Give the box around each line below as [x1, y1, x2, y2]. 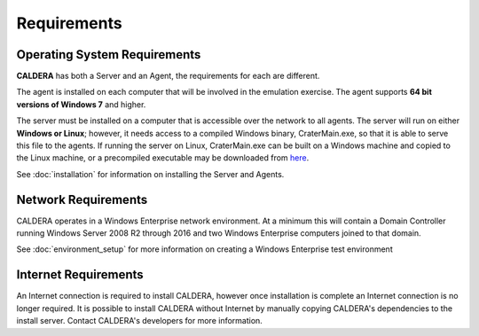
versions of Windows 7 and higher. [16, 98, 146, 110]
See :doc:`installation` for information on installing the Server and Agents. [16, 168, 285, 179]
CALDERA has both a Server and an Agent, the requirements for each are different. [16, 71, 320, 82]
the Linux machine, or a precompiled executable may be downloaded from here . [16, 152, 310, 163]
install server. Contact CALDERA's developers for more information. [16, 316, 263, 326]
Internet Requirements [16, 267, 144, 283]
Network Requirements [16, 191, 148, 207]
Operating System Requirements [16, 47, 201, 62]
